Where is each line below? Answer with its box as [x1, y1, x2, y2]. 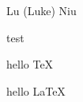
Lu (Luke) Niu [6, 2, 77, 18]
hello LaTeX [6, 82, 66, 99]
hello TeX [6, 56, 54, 73]
